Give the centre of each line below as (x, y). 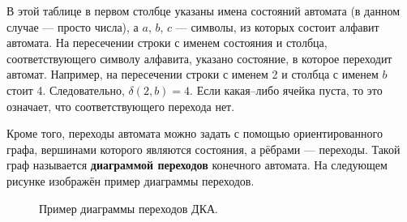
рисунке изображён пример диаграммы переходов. (131, 180)
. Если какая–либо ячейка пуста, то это (286, 90)
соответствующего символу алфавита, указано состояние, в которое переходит (199, 58)
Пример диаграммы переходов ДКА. (129, 208)
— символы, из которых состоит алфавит (277, 26)
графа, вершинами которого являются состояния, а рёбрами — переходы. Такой (203, 149)
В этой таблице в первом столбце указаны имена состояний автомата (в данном (203, 11)
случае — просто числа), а (73, 26)
